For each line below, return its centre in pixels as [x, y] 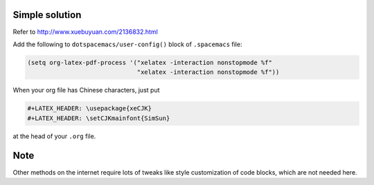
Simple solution [47, 15]
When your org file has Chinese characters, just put [86, 90]
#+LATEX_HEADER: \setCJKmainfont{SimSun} [99, 118]
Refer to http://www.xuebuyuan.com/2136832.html [86, 32]
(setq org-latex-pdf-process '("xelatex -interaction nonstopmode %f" [150, 62]
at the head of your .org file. [54, 136]
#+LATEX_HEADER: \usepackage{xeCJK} [90, 108]
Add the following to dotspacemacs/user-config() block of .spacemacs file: [127, 44]
